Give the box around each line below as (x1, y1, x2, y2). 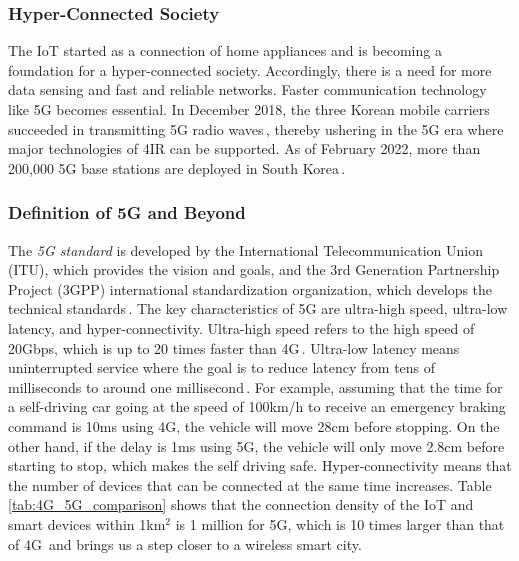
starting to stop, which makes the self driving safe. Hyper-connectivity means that (8, 455, 512, 476)
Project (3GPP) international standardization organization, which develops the (8, 278, 493, 299)
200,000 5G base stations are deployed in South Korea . (8, 157, 346, 178)
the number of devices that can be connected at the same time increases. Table (8, 474, 492, 495)
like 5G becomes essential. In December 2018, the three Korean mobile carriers (8, 99, 490, 119)
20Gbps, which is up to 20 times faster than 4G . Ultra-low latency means (8, 337, 460, 358)
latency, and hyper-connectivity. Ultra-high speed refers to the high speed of (8, 317, 475, 338)
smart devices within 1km (8, 513, 166, 534)
